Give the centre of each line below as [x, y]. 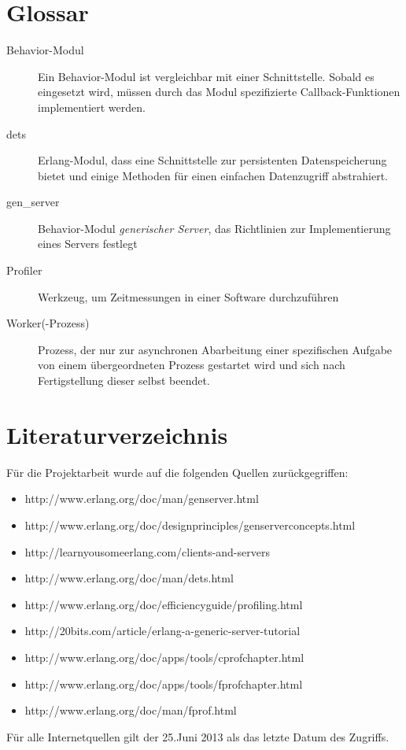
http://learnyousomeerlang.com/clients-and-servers [147, 551]
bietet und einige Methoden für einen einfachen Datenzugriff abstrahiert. [213, 175]
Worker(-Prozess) [48, 323]
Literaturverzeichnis [117, 434]
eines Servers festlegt [88, 244]
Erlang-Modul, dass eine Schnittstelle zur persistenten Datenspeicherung [212, 160]
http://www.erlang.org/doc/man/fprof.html [131, 710]
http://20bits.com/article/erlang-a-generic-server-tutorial [162, 631]
